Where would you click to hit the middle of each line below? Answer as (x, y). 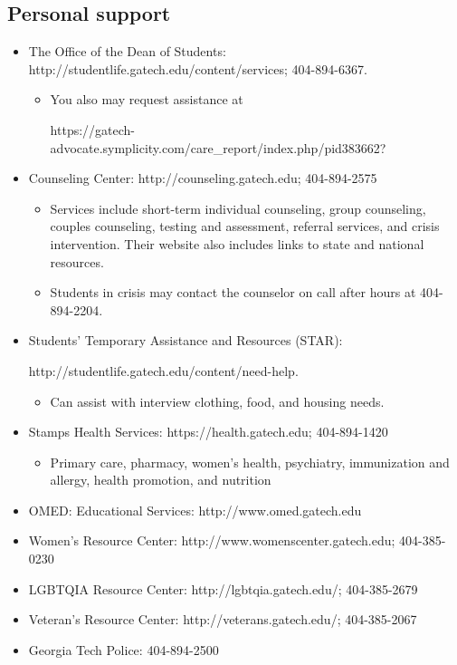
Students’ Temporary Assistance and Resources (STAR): (186, 340)
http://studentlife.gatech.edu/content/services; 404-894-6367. (198, 68)
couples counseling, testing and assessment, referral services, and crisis (245, 226)
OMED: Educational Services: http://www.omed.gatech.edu (195, 510)
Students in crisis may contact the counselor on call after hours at (233, 292)
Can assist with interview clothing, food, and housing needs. (217, 401)
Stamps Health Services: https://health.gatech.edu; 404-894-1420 (208, 432)
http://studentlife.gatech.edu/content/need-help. (163, 370)
